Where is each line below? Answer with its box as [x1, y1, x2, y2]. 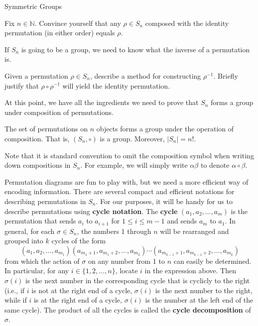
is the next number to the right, [155, 285, 253, 295]
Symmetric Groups [4, 1, 62, 11]
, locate [115, 265, 138, 276]
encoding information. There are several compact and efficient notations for [4, 186, 235, 197]
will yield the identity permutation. [62, 80, 170, 91]
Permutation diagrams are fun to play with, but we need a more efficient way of [4, 176, 249, 187]
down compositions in [4, 160, 71, 170]
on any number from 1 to [88, 255, 165, 266]
